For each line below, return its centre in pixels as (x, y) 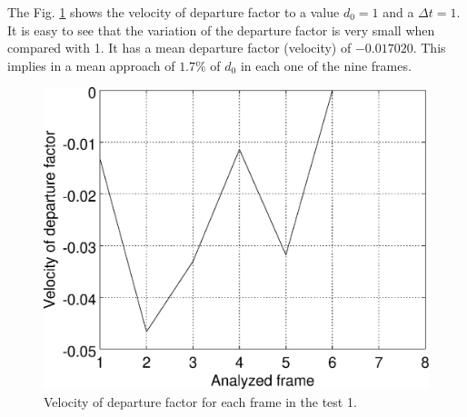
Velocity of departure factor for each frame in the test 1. (200, 401)
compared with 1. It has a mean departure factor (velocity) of (179, 48)
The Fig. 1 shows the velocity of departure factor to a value (174, 12)
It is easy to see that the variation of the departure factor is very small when (221, 30)
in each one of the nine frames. (326, 65)
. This (429, 48)
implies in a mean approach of (91, 65)
